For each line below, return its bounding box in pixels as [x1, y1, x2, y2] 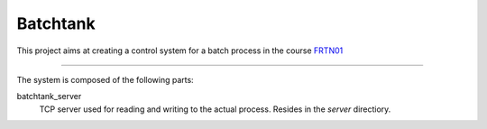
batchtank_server [16, 91, 82, 102]
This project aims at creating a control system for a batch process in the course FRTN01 [16, 45, 344, 56]
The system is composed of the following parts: [16, 74, 194, 85]
